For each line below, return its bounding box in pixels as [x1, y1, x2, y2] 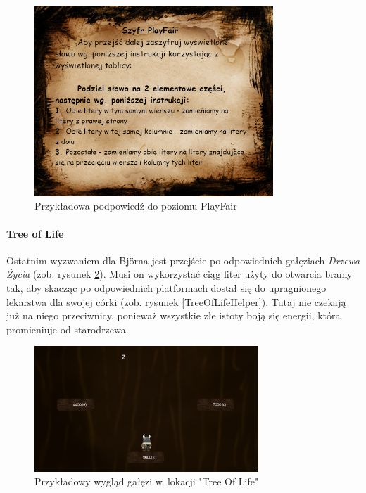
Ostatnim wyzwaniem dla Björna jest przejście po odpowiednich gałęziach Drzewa [6, 252, 360, 267]
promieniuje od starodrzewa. [6, 321, 129, 336]
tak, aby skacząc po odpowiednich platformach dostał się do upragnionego [6, 280, 327, 295]
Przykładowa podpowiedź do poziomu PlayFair [34, 198, 237, 213]
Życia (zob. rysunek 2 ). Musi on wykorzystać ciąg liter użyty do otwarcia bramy [6, 267, 353, 281]
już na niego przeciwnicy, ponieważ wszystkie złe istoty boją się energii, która [6, 308, 341, 323]
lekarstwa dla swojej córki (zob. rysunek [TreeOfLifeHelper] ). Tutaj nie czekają [6, 294, 346, 309]
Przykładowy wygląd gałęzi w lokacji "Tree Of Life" [34, 474, 259, 489]
